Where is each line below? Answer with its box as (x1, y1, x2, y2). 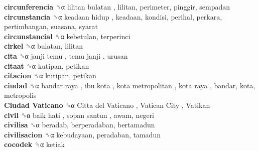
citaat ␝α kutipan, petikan (4, 60, 89, 71)
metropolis (4, 90, 37, 100)
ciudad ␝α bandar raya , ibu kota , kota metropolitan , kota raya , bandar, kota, (4, 80, 255, 90)
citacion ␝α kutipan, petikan (4, 70, 96, 81)
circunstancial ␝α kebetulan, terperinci (4, 31, 131, 41)
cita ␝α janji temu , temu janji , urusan (4, 50, 128, 61)
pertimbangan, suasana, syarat (4, 21, 98, 32)
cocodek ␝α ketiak (4, 139, 65, 149)
